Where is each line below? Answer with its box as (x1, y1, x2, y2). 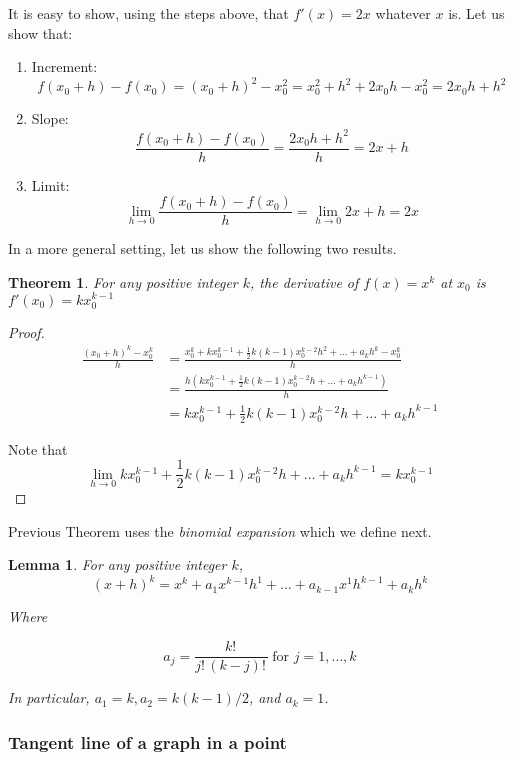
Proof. (8, 321, 45, 342)
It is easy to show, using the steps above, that (8, 3, 289, 23)
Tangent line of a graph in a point (8, 729, 287, 754)
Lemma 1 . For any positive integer (8, 554, 227, 575)
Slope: (31, 108, 69, 129)
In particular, (8, 687, 90, 708)
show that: (8, 22, 73, 43)
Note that (8, 438, 68, 459)
